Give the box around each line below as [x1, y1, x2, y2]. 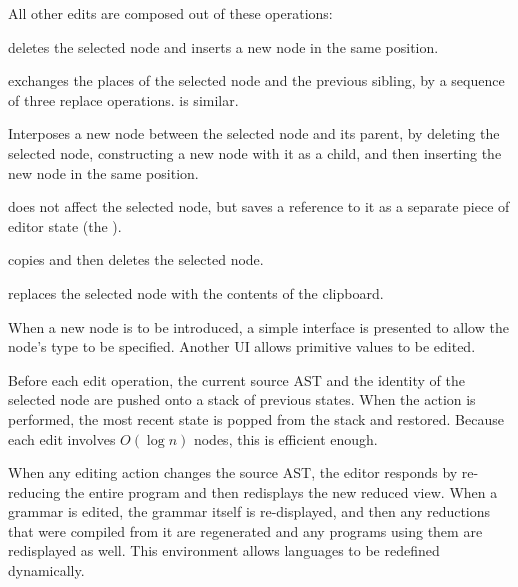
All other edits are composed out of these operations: [8, 3, 333, 23]
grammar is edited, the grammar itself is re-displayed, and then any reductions [8, 501, 491, 522]
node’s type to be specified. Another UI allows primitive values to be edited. [8, 336, 476, 357]
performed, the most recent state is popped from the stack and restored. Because [8, 408, 504, 429]
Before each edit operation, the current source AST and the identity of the [8, 369, 466, 390]
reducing [8, 481, 61, 502]
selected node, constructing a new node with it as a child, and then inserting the [8, 142, 502, 163]
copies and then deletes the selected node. [8, 249, 264, 270]
